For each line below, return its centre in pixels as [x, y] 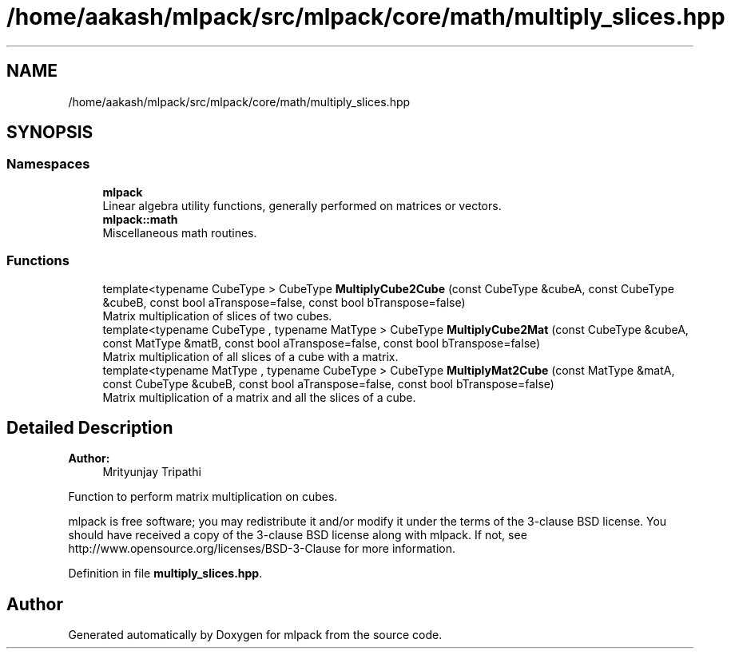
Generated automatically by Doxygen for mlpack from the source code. [255, 635]
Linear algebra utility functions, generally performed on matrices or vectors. [302, 205]
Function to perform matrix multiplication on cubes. [203, 497]
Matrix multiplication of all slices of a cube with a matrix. [250, 356]
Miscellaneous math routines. [180, 232]
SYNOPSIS [50, 133]
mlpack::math [140, 219]
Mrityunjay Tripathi [152, 472]
